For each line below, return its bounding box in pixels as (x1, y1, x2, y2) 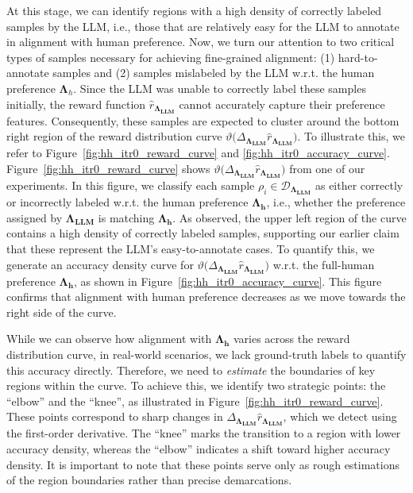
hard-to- (338, 48, 378, 65)
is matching (98, 209, 155, 225)
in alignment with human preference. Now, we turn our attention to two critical (6, 33, 395, 50)
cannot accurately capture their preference (179, 95, 385, 112)
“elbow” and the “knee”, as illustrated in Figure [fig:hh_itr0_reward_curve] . (6, 392, 384, 409)
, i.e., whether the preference (266, 194, 406, 210)
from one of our (289, 160, 365, 176)
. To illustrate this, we (297, 128, 406, 144)
